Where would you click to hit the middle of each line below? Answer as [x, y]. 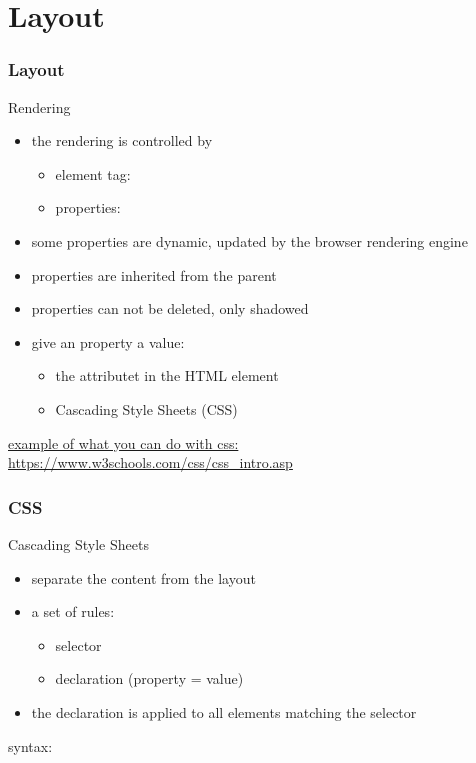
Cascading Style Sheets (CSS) [146, 408]
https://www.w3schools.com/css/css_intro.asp [150, 462]
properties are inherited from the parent [154, 274]
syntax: [30, 745]
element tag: [93, 173]
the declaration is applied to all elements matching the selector [224, 711]
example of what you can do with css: [123, 442]
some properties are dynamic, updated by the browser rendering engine [249, 240]
